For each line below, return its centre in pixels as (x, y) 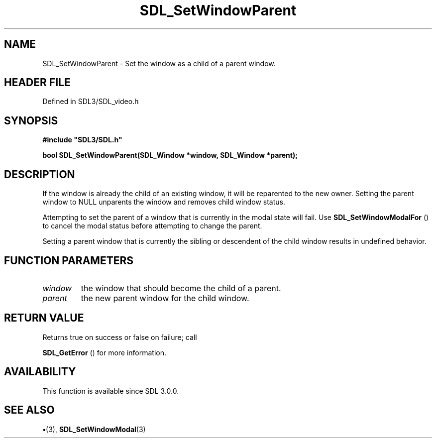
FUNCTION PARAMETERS (69, 260)
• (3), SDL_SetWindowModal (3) (94, 429)
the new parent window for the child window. (165, 298)
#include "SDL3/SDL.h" (82, 140)
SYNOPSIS (31, 120)
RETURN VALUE (44, 318)
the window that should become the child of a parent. (181, 288)
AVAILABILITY (40, 372)
